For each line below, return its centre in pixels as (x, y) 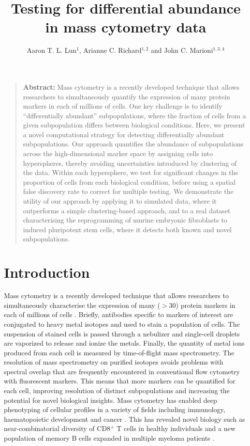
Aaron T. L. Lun (52, 50)
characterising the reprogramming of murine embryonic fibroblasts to (125, 220)
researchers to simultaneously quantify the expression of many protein (126, 96)
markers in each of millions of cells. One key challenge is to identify (123, 106)
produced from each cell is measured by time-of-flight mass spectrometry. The (119, 352)
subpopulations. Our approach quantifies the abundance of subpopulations (133, 144)
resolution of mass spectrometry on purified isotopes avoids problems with (114, 362)
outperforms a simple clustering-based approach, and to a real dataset (127, 210)
